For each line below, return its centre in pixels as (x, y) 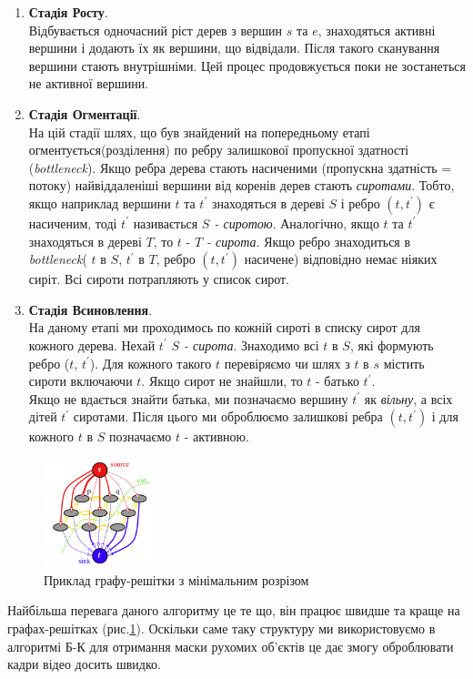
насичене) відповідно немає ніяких (341, 259)
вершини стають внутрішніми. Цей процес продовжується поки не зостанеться (247, 65)
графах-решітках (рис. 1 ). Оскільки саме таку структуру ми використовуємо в (221, 628)
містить (404, 363)
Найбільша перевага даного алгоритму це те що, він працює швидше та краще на (234, 610)
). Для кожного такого (151, 363)
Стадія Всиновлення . (91, 309)
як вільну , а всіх (408, 398)
